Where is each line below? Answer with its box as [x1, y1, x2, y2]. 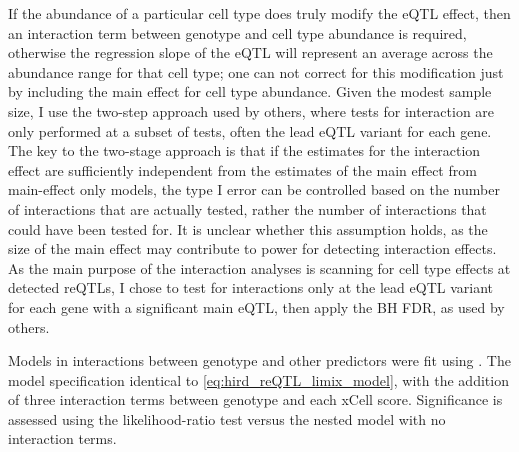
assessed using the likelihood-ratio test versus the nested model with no [8, 408, 446, 429]
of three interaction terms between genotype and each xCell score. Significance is [8, 389, 503, 410]
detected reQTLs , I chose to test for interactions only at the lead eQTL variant [8, 277, 494, 298]
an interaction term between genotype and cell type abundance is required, [8, 22, 467, 43]
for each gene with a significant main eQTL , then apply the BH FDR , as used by [8, 296, 505, 317]
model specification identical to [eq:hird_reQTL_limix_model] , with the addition [8, 369, 509, 390]
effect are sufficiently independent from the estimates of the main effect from [8, 159, 477, 180]
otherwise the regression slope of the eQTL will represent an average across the [8, 42, 493, 63]
